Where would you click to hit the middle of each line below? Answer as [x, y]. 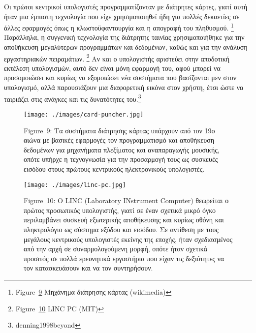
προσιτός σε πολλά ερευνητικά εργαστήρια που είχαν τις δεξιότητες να [124, 258]
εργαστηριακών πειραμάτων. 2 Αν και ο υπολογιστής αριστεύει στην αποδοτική [117, 58]
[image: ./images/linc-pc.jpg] [75, 185]
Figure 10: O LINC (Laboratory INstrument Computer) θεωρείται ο [126, 200]
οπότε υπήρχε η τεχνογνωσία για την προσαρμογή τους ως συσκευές [121, 159]
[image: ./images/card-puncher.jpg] [84, 114]
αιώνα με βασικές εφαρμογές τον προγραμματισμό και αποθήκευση [119, 140]
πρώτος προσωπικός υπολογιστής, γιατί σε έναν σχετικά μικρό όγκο [120, 210]
